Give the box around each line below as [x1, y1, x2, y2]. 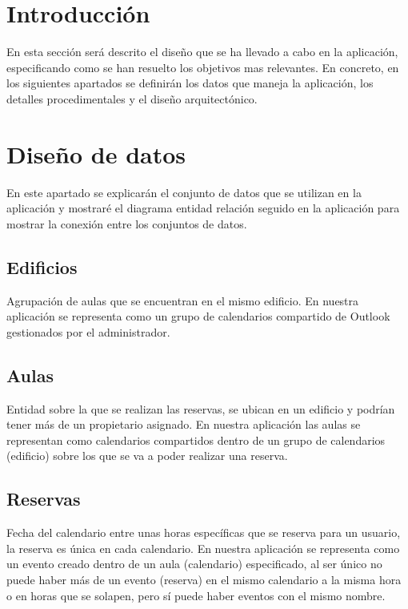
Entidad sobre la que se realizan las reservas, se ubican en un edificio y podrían [6, 400, 395, 417]
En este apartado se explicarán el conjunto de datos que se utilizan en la [6, 184, 362, 200]
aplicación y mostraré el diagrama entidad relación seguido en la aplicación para [6, 200, 400, 216]
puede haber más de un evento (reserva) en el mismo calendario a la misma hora [6, 571, 402, 587]
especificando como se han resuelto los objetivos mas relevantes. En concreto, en [6, 58, 399, 75]
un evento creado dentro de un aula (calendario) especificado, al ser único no [6, 555, 382, 572]
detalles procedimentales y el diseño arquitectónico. [6, 90, 258, 107]
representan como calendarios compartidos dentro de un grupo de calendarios [6, 431, 386, 448]
